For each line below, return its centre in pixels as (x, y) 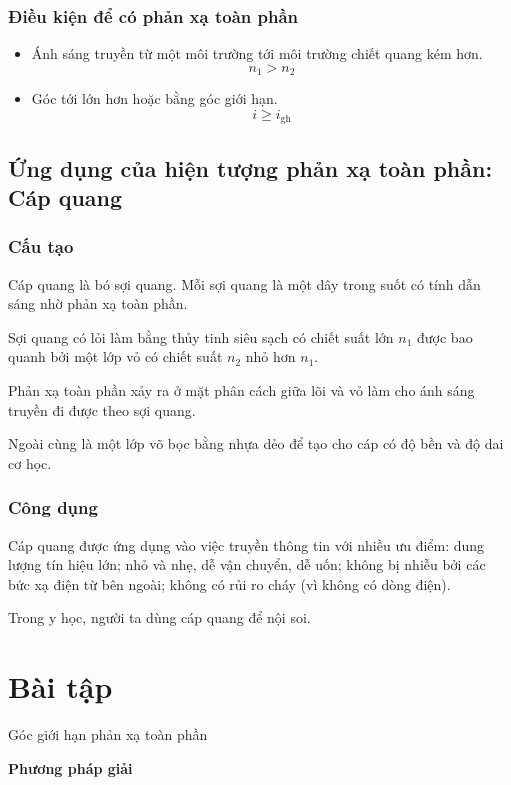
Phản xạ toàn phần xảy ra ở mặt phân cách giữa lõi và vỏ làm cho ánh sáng (241, 390)
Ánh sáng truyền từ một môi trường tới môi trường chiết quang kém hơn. (257, 53)
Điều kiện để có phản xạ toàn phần (153, 15)
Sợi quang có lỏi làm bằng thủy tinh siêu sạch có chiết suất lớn (201, 336)
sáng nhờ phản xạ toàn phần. (98, 303)
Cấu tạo (41, 246)
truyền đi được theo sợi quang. (102, 409)
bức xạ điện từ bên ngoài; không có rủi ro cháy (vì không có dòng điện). (229, 583)
